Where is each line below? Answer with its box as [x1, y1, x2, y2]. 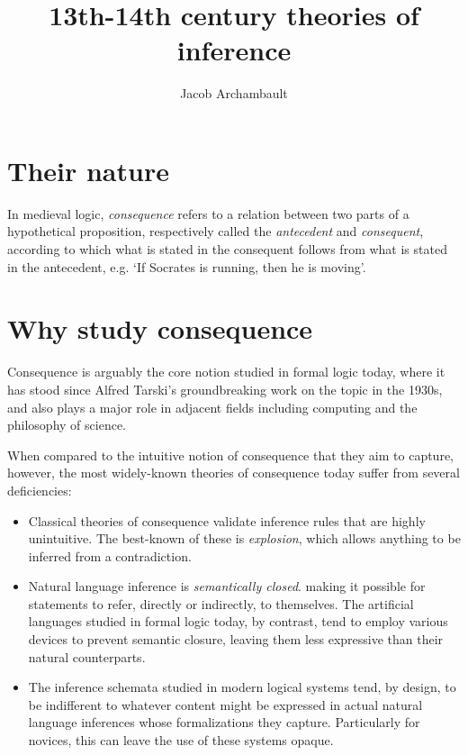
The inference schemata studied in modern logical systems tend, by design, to [28, 678, 456, 696]
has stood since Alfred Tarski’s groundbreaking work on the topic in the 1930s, [7, 379, 443, 398]
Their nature [7, 151, 169, 188]
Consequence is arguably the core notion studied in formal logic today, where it [7, 362, 445, 381]
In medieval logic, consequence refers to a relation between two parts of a [7, 204, 409, 223]
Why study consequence [7, 310, 313, 347]
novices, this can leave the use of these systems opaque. [28, 731, 334, 750]
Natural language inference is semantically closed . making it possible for [28, 577, 426, 596]
